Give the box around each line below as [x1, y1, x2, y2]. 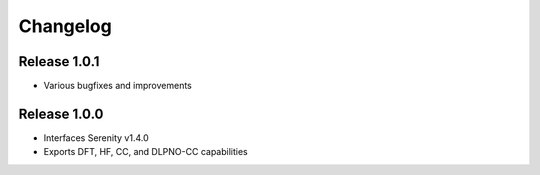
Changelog [18, 15, 112, 37]
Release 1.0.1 [18, 53, 100, 70]
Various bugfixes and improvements [43, 80, 192, 92]
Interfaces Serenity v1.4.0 [43, 131, 149, 144]
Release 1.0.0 [18, 105, 104, 122]
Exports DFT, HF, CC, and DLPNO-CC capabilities [43, 146, 249, 158]
